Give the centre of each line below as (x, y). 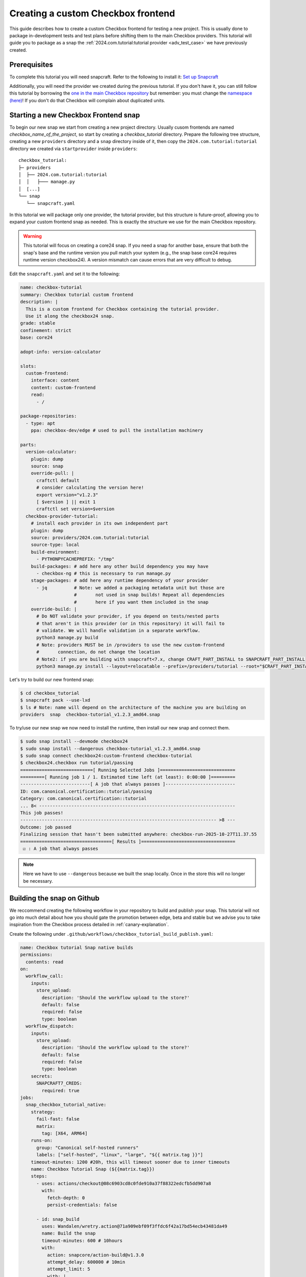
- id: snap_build (58, 1219)
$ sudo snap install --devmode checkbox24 (74, 741)
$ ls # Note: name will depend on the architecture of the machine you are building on (133, 707)
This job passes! (42, 813)
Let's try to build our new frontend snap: (52, 680)
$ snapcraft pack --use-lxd (55, 700)
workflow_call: (45, 976)
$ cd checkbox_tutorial (50, 693)
